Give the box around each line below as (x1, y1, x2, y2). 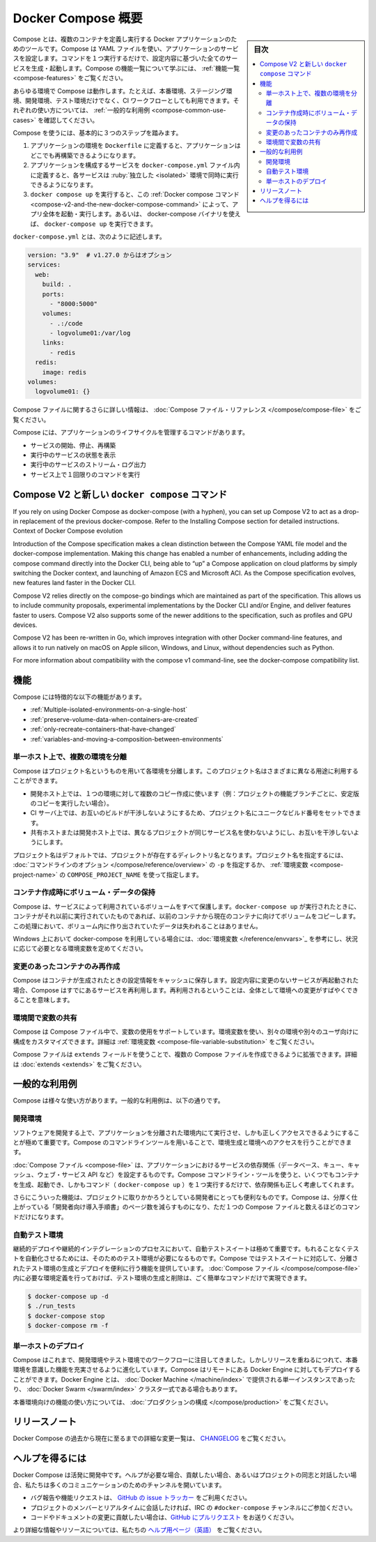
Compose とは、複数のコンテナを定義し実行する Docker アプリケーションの (13, 35, 231, 43)
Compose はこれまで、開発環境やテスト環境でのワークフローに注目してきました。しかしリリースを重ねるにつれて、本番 (13, 1355, 359, 1363)
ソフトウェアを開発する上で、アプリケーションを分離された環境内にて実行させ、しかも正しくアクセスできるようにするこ (13, 1128, 360, 1137)
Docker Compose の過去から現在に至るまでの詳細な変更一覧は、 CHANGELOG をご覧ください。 (13, 1434, 290, 1443)
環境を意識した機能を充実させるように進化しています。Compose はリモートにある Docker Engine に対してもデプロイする (13, 1366, 361, 1374)
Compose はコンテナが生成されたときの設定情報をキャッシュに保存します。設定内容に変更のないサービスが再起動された (13, 976, 359, 985)
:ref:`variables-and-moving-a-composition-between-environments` (30, 734, 224, 743)
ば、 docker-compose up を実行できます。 (30, 220, 157, 228)
